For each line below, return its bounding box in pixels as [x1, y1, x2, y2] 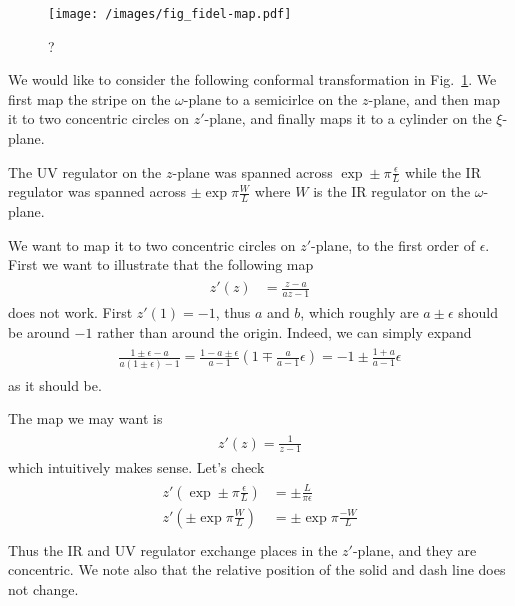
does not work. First [8, 301, 133, 322]
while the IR [404, 161, 481, 182]
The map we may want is [8, 408, 163, 429]
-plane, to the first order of [311, 234, 475, 255]
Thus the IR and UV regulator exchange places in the [8, 539, 338, 560]
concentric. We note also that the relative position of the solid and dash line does [8, 559, 506, 580]
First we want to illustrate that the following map [8, 254, 314, 275]
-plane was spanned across [172, 161, 333, 182]
